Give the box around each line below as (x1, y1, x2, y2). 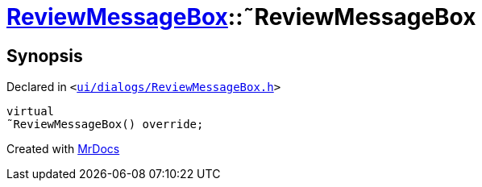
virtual (6, 105, 55, 118)
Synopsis (6, 45, 83, 66)
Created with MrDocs (6, 142, 120, 156)
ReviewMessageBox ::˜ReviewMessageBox (6, 3, 476, 31)
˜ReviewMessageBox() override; (6, 118, 204, 131)
